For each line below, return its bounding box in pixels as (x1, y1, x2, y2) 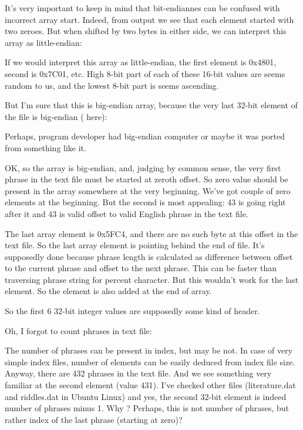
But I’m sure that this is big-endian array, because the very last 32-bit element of (5, 99, 298, 111)
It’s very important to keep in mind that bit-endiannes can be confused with (5, 2, 280, 14)
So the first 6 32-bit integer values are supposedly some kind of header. (5, 305, 260, 317)
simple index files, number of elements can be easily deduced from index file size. (5, 355, 295, 368)
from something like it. (5, 141, 86, 154)
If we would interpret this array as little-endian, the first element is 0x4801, (5, 56, 277, 68)
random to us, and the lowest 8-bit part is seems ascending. (5, 79, 219, 91)
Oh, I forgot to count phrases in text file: (5, 324, 152, 336)
